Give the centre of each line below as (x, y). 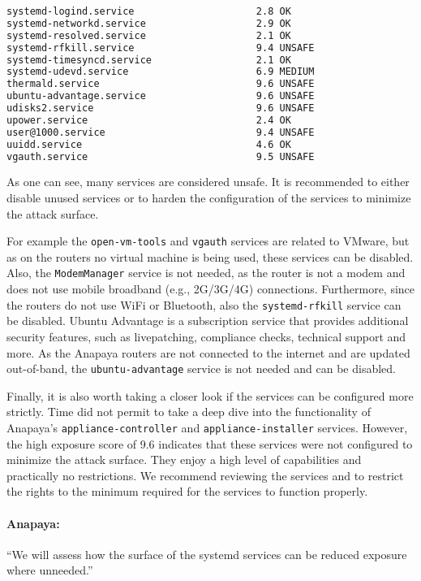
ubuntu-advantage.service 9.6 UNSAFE (161, 96)
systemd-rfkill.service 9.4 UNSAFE (161, 48)
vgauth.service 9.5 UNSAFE (161, 156)
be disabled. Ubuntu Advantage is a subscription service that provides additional (208, 321)
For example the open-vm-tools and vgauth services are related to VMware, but (208, 241)
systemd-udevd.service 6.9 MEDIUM (161, 72)
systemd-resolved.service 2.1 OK (149, 35)
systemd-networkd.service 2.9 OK (149, 23)
